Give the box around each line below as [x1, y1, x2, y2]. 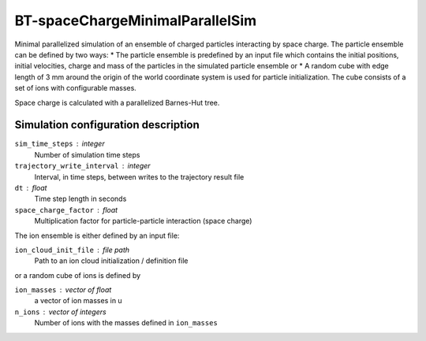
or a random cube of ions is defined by [14, 270, 141, 280]
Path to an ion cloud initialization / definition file [34, 256, 189, 265]
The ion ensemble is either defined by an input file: [14, 231, 180, 240]
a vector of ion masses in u [34, 296, 122, 306]
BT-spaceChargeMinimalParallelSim [14, 12, 257, 29]
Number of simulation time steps [34, 150, 140, 159]
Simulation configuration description [14, 118, 200, 132]
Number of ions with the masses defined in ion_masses [34, 318, 219, 328]
